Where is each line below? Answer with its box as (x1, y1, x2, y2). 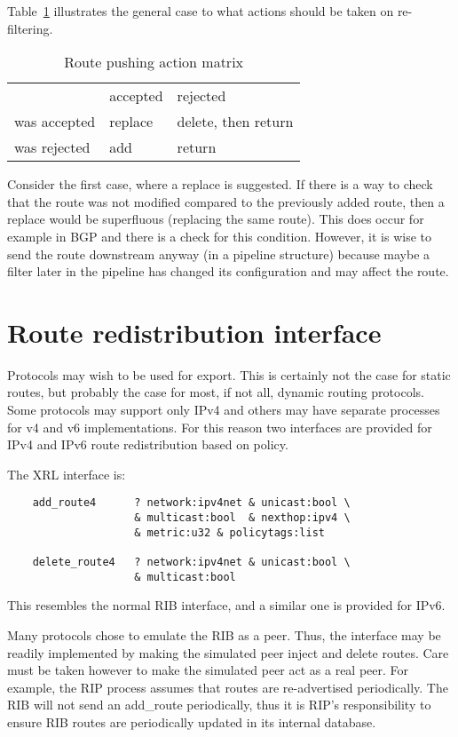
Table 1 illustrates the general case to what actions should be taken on (7, 2, 394, 20)
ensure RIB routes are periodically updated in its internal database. (7, 712, 376, 731)
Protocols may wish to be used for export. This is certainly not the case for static (7, 365, 451, 384)
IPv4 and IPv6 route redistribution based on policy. (7, 435, 288, 454)
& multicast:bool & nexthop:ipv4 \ (134, 511, 351, 525)
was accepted (14, 111, 96, 132)
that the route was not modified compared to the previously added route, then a (7, 192, 445, 210)
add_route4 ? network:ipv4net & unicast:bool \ (32, 496, 351, 510)
